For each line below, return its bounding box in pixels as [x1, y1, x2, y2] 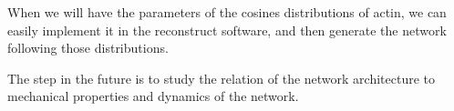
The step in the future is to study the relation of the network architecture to [7, 68, 436, 87]
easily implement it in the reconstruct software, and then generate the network [7, 20, 447, 39]
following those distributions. [7, 38, 169, 57]
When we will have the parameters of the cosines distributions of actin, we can [7, 3, 447, 21]
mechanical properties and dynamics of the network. [7, 86, 299, 106]
